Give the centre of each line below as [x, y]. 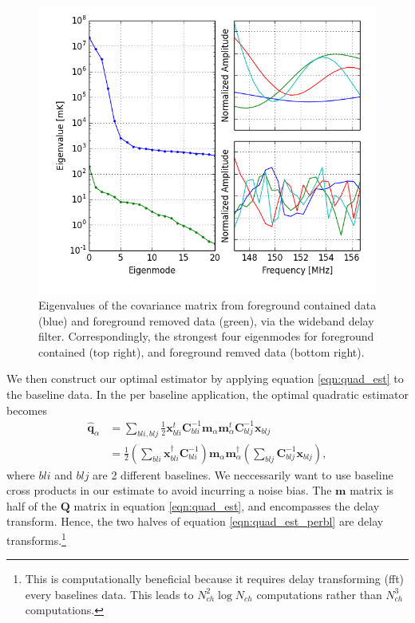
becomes [27, 410]
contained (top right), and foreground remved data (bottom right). [202, 351]
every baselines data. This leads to [109, 594]
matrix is [372, 490]
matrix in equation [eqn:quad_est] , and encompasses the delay [227, 505]
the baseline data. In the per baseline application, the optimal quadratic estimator [207, 394]
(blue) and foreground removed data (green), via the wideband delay [206, 320]
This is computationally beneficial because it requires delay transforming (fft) [215, 579]
